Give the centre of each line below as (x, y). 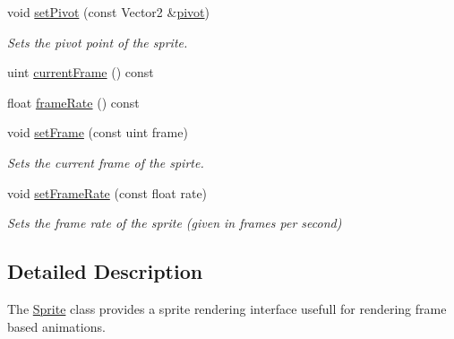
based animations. (56, 326)
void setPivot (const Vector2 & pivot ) (108, 12)
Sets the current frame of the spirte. (106, 162)
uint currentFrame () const (81, 72)
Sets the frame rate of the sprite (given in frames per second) (175, 223)
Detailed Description (105, 271)
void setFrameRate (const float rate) (107, 192)
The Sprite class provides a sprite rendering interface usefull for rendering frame (227, 308)
